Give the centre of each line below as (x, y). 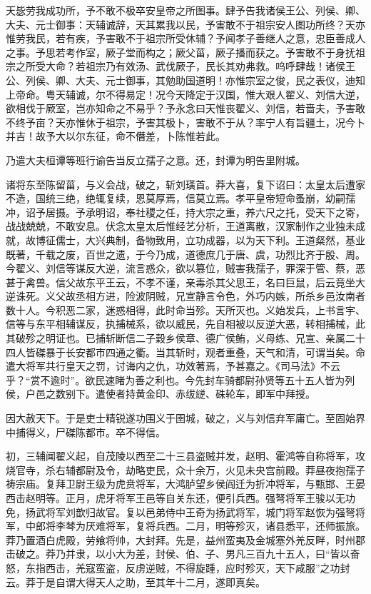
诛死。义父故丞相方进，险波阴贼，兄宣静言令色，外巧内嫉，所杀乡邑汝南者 (190, 296)
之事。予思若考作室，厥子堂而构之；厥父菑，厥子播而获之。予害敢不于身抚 (181, 52)
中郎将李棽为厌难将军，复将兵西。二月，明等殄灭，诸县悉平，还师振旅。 (195, 526)
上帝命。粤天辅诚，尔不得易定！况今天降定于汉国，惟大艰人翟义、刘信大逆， (185, 94)
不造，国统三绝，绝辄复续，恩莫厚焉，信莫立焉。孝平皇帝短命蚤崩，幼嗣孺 (181, 198)
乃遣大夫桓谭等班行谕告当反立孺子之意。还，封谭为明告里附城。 (156, 160)
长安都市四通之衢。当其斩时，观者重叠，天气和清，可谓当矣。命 (215, 352)
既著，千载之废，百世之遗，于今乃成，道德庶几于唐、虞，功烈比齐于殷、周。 (185, 254)
